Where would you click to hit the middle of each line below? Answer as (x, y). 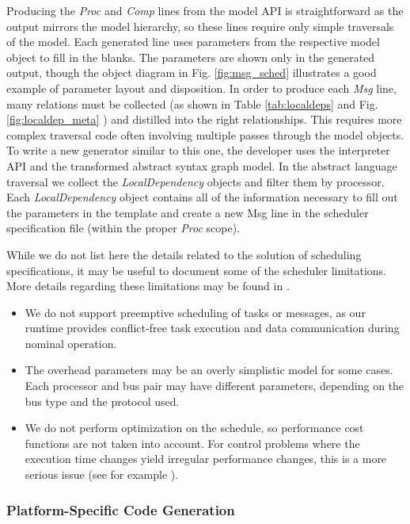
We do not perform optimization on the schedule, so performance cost (194, 428)
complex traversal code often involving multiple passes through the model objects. (205, 134)
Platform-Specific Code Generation (121, 509)
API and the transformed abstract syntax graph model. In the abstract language (202, 165)
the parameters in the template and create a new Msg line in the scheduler (188, 212)
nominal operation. (71, 343)
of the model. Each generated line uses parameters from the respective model (193, 42)
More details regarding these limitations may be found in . (148, 286)
